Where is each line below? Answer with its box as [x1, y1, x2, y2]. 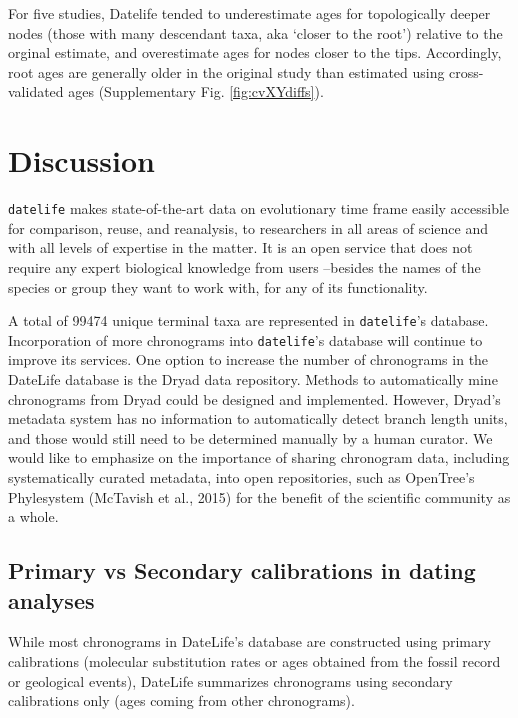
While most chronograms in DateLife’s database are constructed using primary [8, 631, 491, 652]
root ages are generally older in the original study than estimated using [8, 61, 445, 82]
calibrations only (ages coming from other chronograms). [8, 690, 355, 711]
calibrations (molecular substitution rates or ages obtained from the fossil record [8, 650, 501, 671]
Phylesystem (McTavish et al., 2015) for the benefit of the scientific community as [8, 486, 511, 507]
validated [8, 81, 64, 102]
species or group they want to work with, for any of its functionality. [8, 276, 428, 297]
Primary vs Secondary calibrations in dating [8, 555, 476, 586]
